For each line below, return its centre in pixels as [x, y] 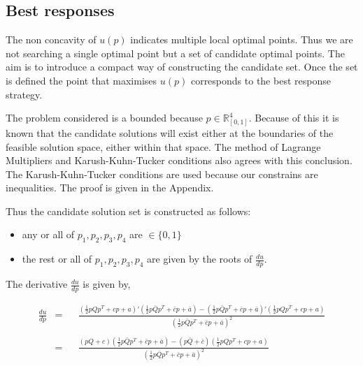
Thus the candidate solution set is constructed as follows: [128, 211]
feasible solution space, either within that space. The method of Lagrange [163, 146]
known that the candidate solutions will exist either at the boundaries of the [170, 132]
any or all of [48, 234]
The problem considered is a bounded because [104, 118]
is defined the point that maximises [81, 80]
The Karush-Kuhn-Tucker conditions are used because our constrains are [162, 174]
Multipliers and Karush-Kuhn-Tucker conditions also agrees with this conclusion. [179, 160]
